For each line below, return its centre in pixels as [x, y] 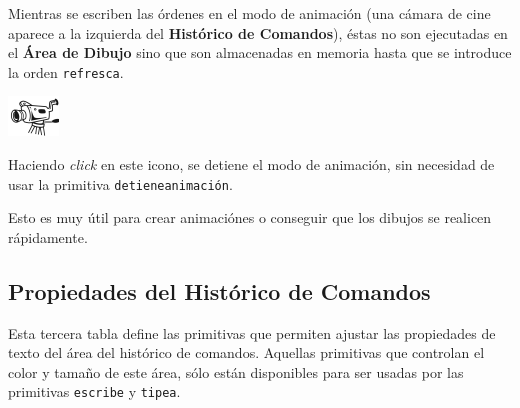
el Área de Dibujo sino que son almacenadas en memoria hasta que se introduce [260, 52]
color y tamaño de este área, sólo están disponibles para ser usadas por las [236, 371]
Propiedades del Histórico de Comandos [219, 290]
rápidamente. [48, 236]
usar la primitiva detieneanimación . [120, 183]
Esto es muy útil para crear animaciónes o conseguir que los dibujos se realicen [250, 217]
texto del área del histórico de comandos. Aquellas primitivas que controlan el [246, 352]
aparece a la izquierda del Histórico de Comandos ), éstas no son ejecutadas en [258, 32]
